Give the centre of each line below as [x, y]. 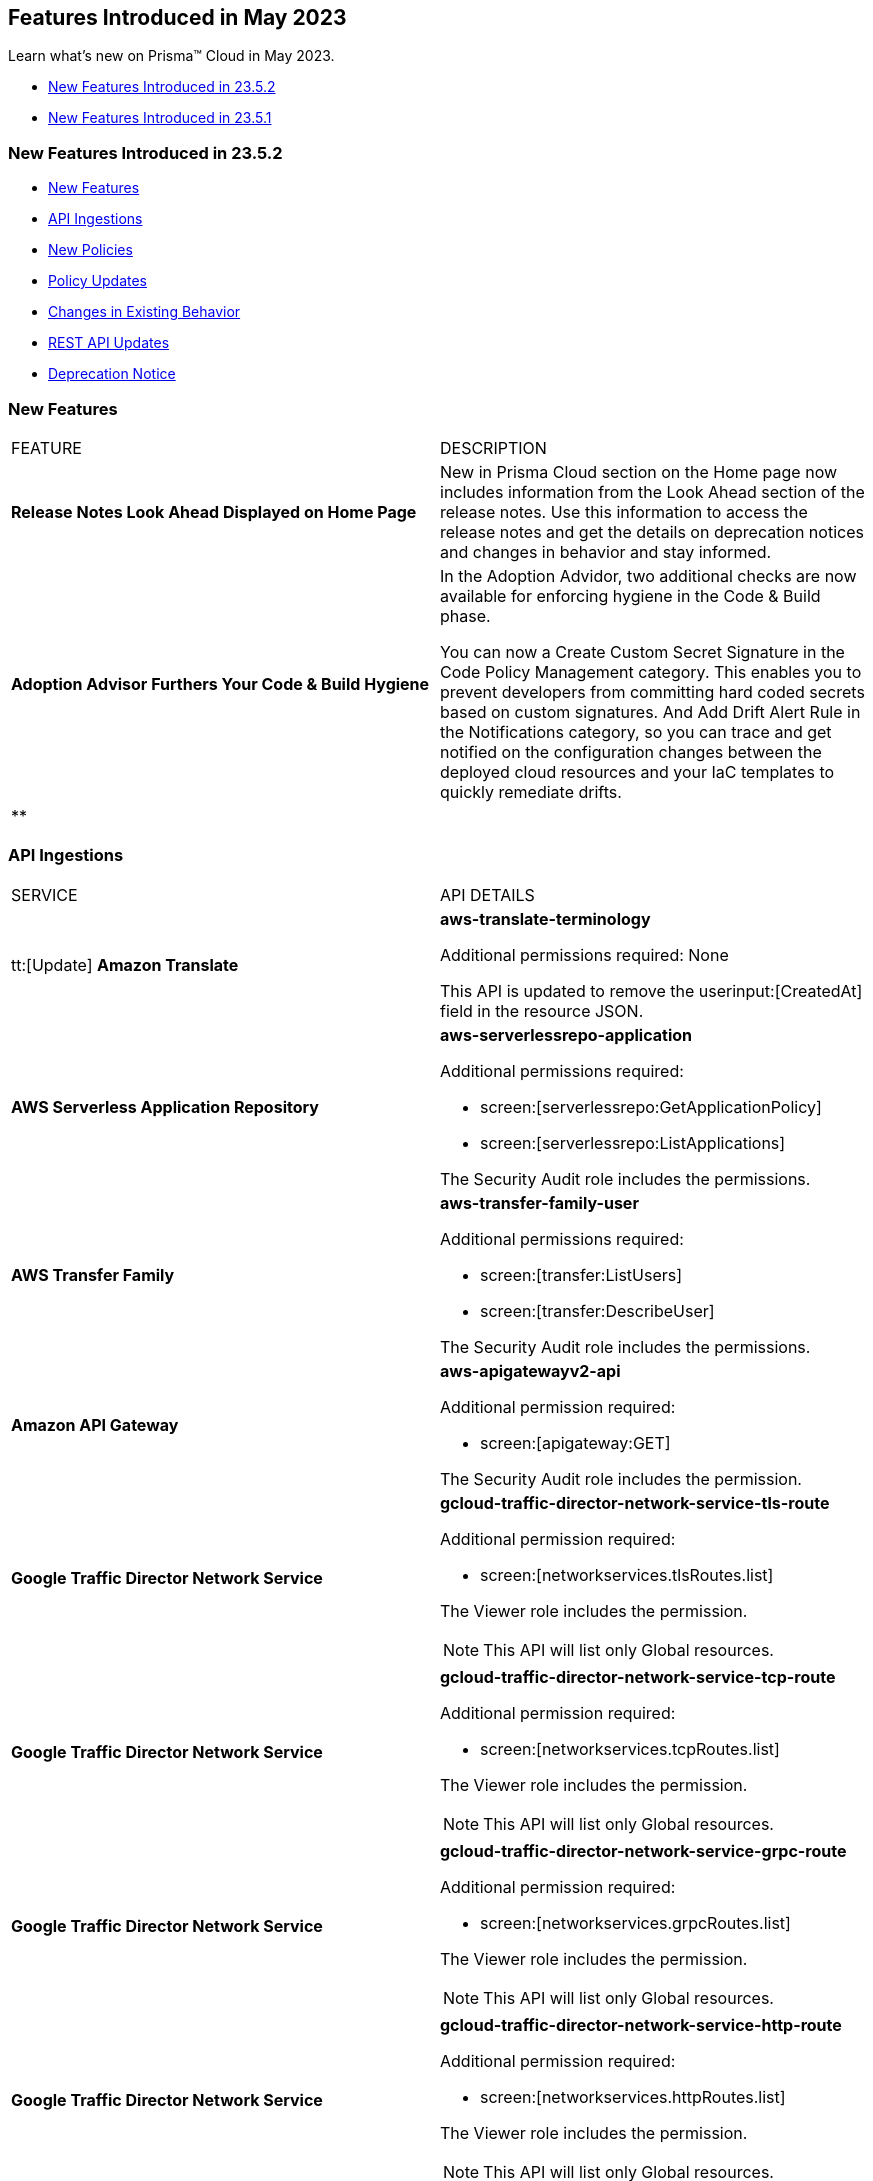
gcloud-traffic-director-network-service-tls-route [635, 1502]
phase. [465, 615]
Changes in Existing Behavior [144, 312]
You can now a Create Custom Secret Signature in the [642, 651]
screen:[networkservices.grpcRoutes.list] [635, 1922]
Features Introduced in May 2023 [177, 17]
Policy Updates [97, 281]
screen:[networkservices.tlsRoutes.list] [627, 1574]
